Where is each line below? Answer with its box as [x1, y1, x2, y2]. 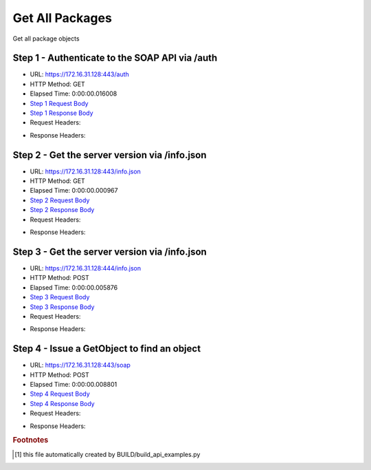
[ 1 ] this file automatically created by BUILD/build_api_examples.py [14, 450, 201, 458]
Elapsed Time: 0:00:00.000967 [30, 186, 118, 195]
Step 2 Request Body [30, 196, 90, 204]
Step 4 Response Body [30, 399, 95, 407]
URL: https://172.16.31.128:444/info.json [30, 264, 141, 272]
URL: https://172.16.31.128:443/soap [30, 361, 131, 370]
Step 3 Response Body [30, 303, 95, 311]
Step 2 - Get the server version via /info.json [12, 149, 207, 161]
